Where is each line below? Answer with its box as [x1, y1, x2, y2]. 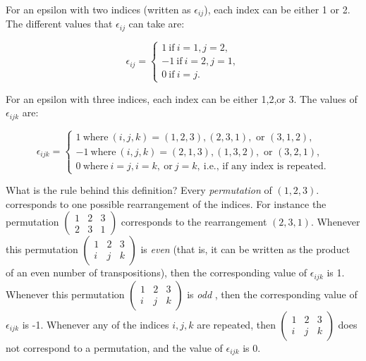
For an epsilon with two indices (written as [6, 2, 191, 16]
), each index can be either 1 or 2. [204, 2, 350, 16]
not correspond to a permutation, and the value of [6, 340, 223, 355]
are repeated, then [197, 317, 276, 331]
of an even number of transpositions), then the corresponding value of [6, 265, 307, 280]
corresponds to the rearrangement [121, 214, 267, 229]
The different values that [6, 16, 113, 31]
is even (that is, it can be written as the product [140, 242, 350, 257]
